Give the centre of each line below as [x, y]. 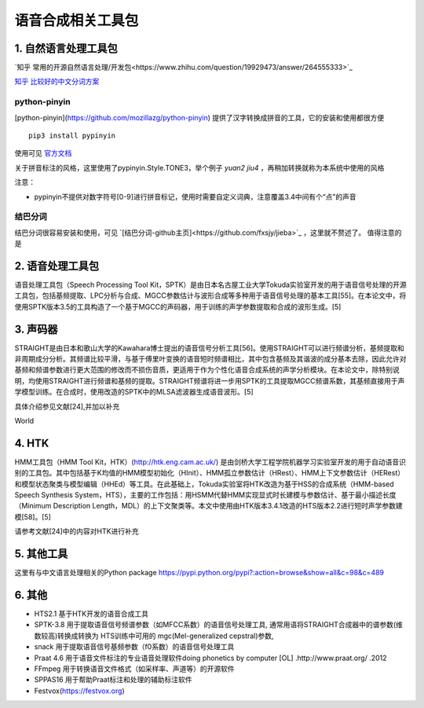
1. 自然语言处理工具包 [66, 48]
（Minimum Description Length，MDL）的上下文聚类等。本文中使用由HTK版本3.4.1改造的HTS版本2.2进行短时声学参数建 [209, 506]
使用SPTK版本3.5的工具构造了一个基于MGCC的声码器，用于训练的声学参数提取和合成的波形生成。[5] [178, 306]
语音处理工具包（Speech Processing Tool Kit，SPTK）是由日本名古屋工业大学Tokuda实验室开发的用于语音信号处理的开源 [211, 284]
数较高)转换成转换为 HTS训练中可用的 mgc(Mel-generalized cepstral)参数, [154, 636]
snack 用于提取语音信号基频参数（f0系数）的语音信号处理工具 [134, 647]
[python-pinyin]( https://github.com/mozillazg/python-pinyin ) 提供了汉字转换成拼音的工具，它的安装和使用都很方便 [199, 117]
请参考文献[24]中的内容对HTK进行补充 [77, 531]
